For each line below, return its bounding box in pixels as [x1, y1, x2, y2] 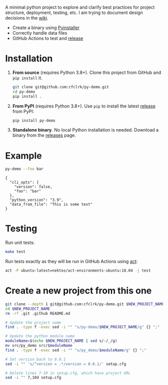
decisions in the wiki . [5, 15, 48, 21]
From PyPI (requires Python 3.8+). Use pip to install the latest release [12, 103, 156, 109]
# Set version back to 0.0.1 [5, 356, 66, 362]
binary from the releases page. [12, 133, 76, 139]
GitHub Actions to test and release [12, 35, 83, 41]
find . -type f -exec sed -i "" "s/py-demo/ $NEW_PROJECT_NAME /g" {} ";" [5, 325, 160, 330]
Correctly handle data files [12, 30, 67, 36]
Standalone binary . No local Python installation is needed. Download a [12, 127, 159, 133]
